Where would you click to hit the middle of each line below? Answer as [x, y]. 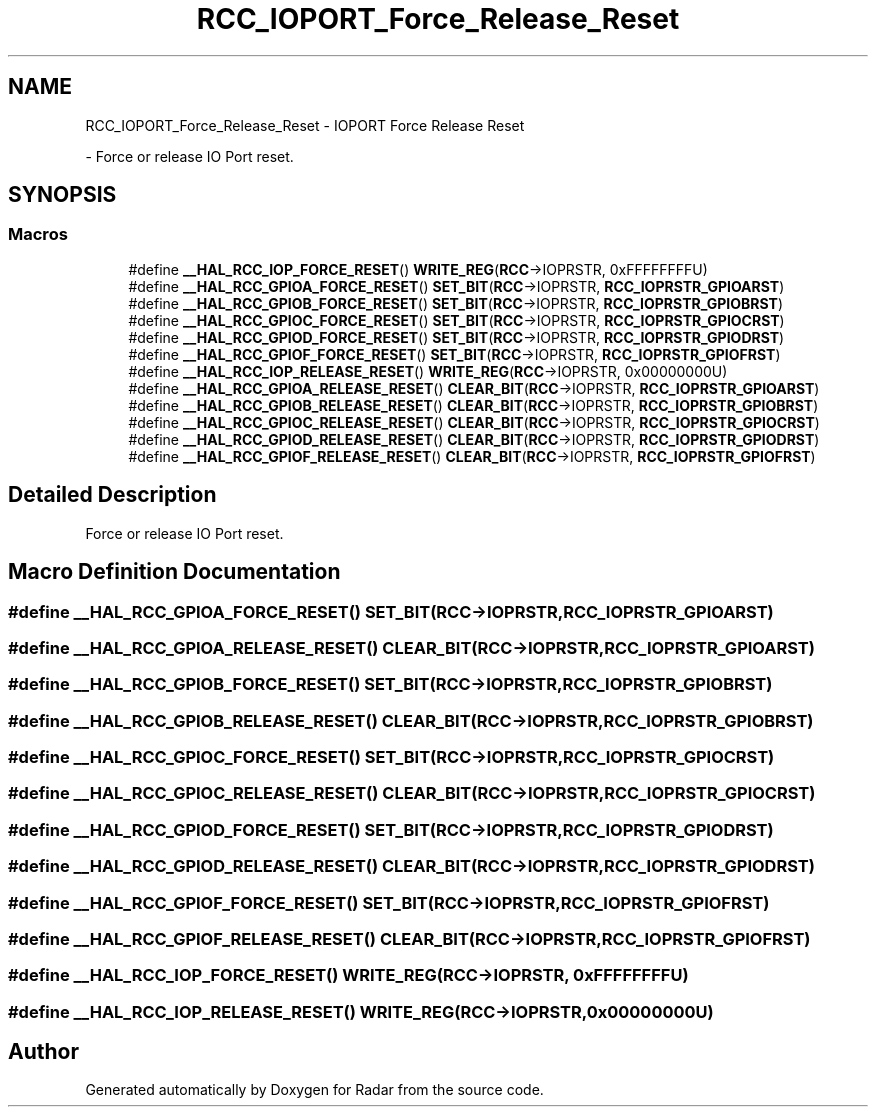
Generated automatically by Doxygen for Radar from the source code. [314, 1090]
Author [43, 1052]
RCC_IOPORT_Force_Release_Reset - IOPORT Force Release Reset [305, 125]
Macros [38, 234]
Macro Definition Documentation [174, 572]
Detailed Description [112, 495]
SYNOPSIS [62, 195]
